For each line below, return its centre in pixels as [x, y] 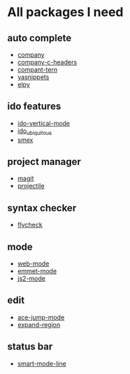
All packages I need [65, 12]
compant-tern [37, 70]
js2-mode [31, 279]
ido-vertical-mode [44, 123]
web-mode [33, 264]
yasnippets [33, 77]
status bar [30, 347]
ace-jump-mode [41, 317]
